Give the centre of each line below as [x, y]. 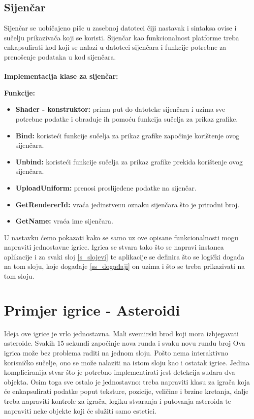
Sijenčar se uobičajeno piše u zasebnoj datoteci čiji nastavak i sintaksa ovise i [120, 28]
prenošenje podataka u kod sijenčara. [60, 56]
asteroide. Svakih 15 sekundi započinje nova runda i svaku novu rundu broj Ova [125, 343]
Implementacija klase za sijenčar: [61, 76]
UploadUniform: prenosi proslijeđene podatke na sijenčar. [106, 187]
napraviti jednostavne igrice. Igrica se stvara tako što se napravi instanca [114, 247]
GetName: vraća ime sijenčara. [64, 221]
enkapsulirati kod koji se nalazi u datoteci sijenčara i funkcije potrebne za [115, 47]
